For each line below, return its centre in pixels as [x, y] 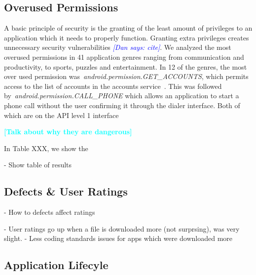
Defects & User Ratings [66, 191]
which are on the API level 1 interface [61, 115]
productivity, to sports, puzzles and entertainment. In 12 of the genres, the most [126, 66]
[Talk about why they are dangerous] [68, 132]
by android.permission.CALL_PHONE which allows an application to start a [122, 96]
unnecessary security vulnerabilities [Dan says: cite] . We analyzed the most [118, 47]
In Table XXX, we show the [46, 148]
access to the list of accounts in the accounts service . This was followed [113, 86]
